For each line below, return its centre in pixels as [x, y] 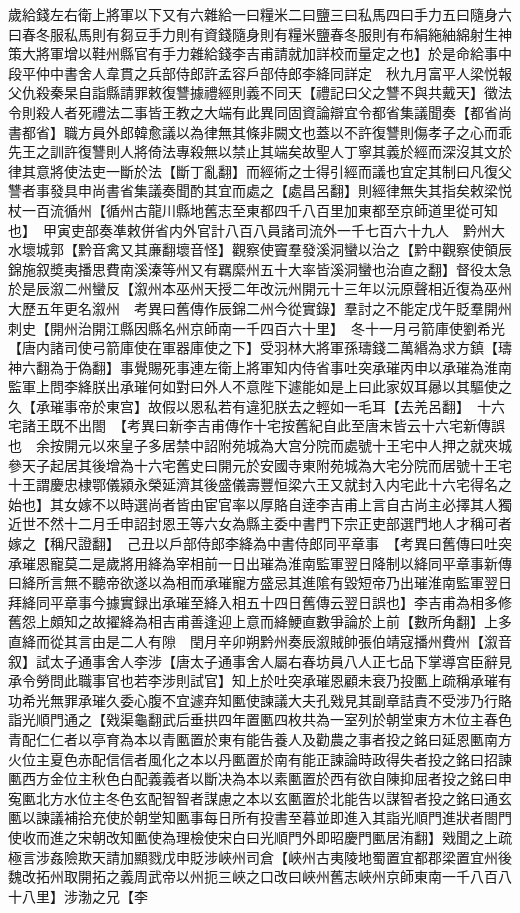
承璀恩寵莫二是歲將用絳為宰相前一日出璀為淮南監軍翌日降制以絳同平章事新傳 [260, 562]
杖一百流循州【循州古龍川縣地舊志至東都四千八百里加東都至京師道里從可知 [253, 209]
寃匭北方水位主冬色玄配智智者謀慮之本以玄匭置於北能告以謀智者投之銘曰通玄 [260, 797]
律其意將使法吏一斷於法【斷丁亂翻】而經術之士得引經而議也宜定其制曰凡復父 [260, 170]
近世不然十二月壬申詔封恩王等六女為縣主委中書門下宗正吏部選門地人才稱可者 [260, 523]
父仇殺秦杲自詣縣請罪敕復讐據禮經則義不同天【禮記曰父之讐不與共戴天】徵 [253, 92]
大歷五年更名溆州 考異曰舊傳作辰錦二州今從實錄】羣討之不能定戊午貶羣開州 [260, 307]
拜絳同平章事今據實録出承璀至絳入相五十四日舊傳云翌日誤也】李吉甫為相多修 [260, 601]
